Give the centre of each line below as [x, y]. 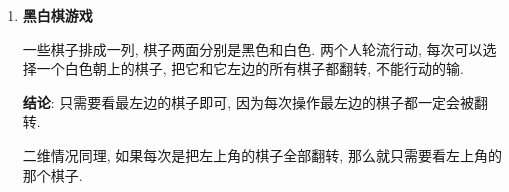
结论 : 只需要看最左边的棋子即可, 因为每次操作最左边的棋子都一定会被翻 [255, 101]
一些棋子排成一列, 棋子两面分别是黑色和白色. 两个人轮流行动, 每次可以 [252, 48]
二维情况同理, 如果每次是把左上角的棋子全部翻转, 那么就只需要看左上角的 [262, 154]
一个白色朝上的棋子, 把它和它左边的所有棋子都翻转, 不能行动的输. [250, 68]
